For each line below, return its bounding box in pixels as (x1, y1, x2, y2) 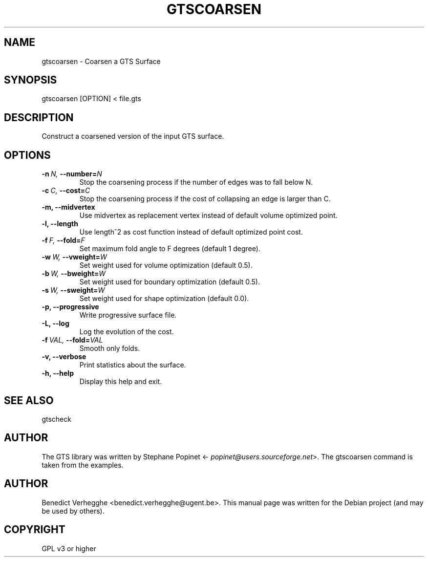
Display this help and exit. (79, 377, 162, 386)
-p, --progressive (42, 302, 99, 311)
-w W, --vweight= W (42, 253, 107, 261)
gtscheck (42, 414, 71, 423)
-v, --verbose (42, 352, 86, 361)
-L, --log (42, 319, 69, 328)
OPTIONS (4, 149, 51, 161)
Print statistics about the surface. (79, 361, 186, 369)
